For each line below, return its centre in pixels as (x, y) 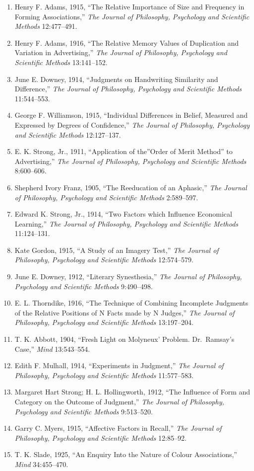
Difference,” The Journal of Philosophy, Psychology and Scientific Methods (128, 89)
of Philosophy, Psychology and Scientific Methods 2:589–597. (106, 197)
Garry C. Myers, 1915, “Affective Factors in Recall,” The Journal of (118, 428)
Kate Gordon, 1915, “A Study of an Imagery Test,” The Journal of (117, 250)
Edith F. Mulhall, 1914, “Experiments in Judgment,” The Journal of (119, 365)
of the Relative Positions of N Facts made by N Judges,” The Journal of (125, 312)
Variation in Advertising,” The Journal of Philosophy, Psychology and (121, 52)
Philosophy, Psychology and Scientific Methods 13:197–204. (104, 322)
